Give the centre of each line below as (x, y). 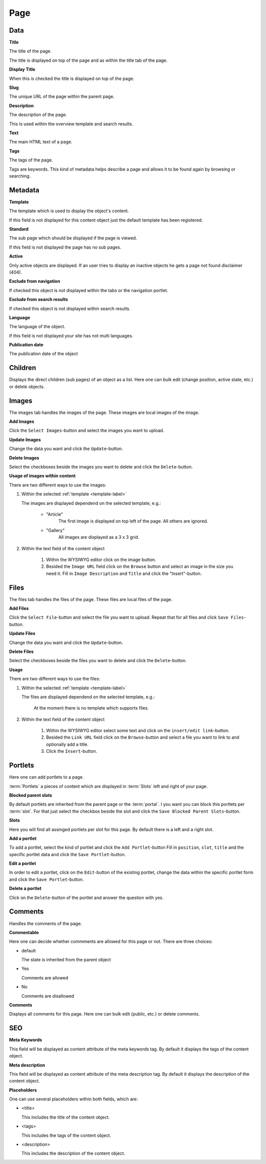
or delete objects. (27, 386)
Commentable (24, 932)
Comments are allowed (45, 977)
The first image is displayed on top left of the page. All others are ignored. (133, 521)
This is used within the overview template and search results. (71, 124)
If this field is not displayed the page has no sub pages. (65, 247)
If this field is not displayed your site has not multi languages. (71, 336)
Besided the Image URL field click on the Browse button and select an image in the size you (140, 566)
